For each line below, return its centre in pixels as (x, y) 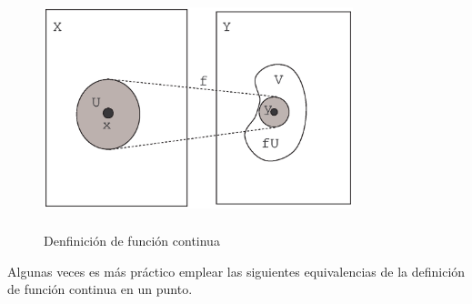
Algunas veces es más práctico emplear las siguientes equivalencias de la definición (236, 271)
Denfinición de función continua (132, 241)
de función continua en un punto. (100, 289)
